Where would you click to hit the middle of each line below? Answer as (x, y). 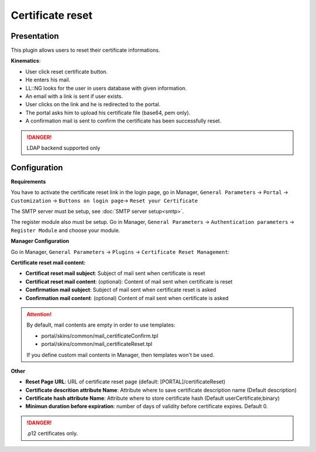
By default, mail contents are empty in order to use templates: (101, 325)
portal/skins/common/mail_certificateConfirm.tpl (100, 336)
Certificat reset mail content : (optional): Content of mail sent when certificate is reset (129, 281)
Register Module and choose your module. (66, 230)
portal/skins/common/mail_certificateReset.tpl (97, 344)
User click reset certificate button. (67, 72)
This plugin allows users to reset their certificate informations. (85, 50)
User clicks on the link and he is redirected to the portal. (93, 104)
